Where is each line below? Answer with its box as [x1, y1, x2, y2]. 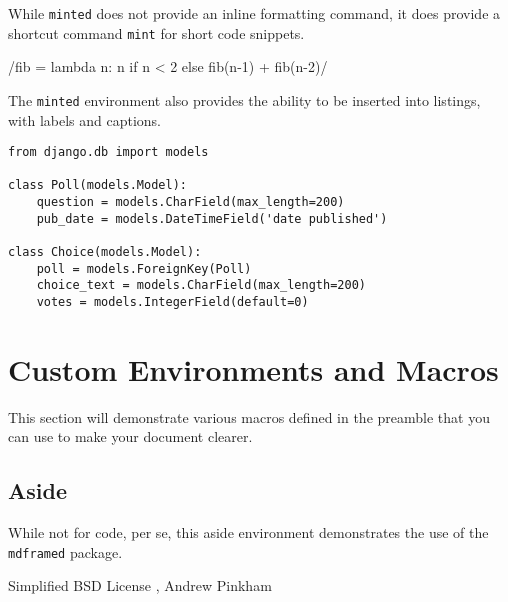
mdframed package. [8, 541, 123, 562]
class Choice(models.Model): [8, 245, 202, 260]
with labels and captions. [8, 109, 162, 130]
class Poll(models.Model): [8, 178, 187, 193]
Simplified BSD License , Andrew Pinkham [8, 575, 272, 596]
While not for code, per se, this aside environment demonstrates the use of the [8, 522, 489, 543]
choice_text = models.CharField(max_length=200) [36, 278, 366, 293]
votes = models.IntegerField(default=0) [36, 295, 309, 310]
